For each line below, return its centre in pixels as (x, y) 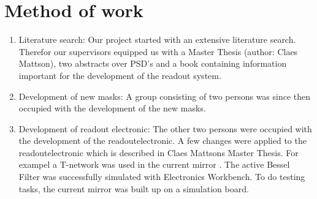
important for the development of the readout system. (120, 75)
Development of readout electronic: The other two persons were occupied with (165, 128)
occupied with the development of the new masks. (112, 108)
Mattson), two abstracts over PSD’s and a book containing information (153, 63)
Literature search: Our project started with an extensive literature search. (157, 39)
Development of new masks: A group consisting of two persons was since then (165, 96)
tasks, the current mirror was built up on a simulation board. (134, 188)
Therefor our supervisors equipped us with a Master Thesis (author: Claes (158, 51)
